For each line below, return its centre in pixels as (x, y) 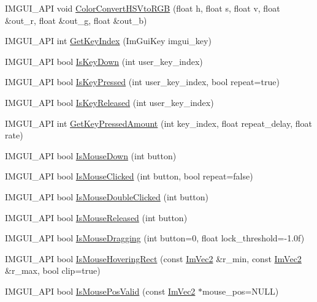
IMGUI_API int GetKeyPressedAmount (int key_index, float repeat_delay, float (158, 123)
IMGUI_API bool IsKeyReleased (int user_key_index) (109, 102)
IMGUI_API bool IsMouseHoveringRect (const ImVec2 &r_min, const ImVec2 (153, 258)
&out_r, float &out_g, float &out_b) (76, 20)
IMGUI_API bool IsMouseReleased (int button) (96, 217)
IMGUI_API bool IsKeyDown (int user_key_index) (104, 61)
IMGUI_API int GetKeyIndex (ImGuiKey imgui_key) (108, 41)
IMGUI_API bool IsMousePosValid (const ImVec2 (100, 291)
